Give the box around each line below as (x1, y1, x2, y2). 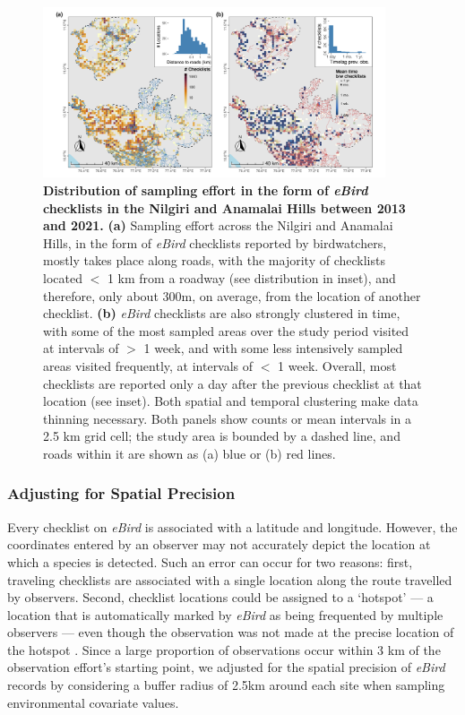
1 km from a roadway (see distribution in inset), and (107, 268, 396, 287)
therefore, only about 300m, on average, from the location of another (43, 286, 421, 305)
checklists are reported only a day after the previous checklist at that (43, 374, 422, 392)
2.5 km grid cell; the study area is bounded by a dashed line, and (43, 426, 400, 445)
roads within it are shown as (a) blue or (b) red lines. (43, 444, 336, 462)
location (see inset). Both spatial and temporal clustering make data (43, 392, 418, 410)
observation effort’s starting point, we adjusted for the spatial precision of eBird (7, 658, 445, 676)
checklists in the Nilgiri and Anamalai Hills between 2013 (43, 198, 406, 217)
